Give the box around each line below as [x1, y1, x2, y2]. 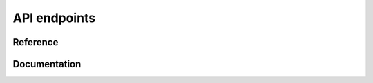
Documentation [12, 58, 82, 70]
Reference [12, 36, 59, 48]
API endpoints [12, 10, 96, 25]
